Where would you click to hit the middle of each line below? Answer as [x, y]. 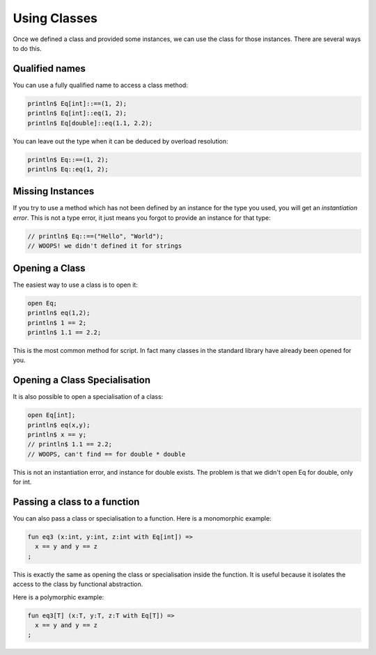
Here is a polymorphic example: [58, 597]
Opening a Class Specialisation [82, 380]
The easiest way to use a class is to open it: [76, 285]
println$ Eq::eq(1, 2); [68, 169]
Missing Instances [54, 191]
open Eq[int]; [52, 415]
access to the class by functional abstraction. [78, 584]
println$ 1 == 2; [57, 323]
